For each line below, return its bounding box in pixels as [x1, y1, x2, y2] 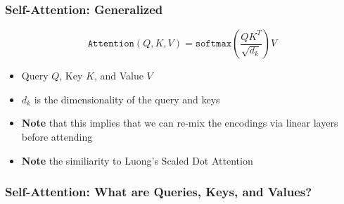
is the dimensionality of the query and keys [34, 91, 220, 106]
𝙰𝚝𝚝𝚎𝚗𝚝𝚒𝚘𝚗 [87, 39, 134, 49]
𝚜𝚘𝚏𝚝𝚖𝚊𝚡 [195, 39, 232, 49]
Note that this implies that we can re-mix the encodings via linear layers [21, 115, 338, 130]
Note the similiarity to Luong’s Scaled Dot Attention [21, 153, 253, 167]
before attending [21, 129, 93, 144]
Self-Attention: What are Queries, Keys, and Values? [5, 183, 312, 200]
